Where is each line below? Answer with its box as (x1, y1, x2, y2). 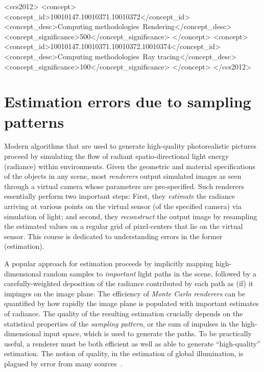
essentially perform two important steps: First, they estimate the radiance (4, 191, 235, 201)
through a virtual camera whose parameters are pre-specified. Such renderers (4, 180, 245, 191)
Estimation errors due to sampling (4, 91, 251, 112)
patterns (4, 111, 64, 132)
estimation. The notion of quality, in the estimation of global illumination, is (4, 348, 244, 359)
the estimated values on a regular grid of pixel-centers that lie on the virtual (4, 221, 243, 231)
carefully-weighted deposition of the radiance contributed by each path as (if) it (4, 278, 253, 289)
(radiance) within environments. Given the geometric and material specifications (4, 160, 256, 171)
